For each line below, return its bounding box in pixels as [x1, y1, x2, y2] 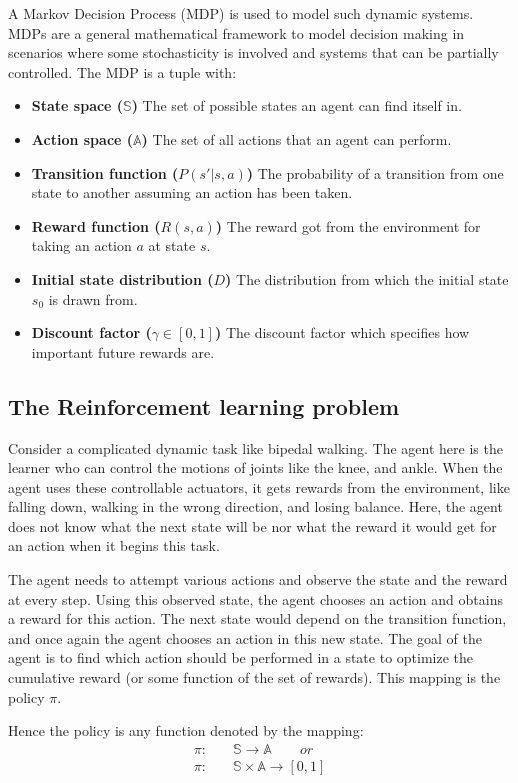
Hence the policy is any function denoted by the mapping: [8, 720, 364, 741]
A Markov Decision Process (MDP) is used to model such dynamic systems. [8, 3, 474, 23]
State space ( [31, 95, 124, 116]
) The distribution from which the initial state [225, 268, 509, 289]
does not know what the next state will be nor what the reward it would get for [8, 515, 497, 536]
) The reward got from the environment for [215, 215, 481, 236]
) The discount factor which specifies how [214, 322, 470, 343]
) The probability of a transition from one [246, 162, 504, 183]
